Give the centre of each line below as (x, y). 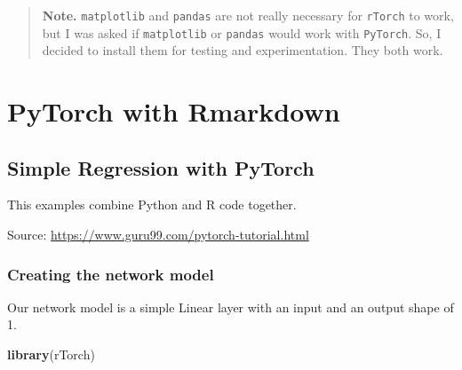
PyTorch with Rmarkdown (174, 111)
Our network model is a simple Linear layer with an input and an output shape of (231, 307)
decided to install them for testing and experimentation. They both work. (243, 50)
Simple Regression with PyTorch (161, 167)
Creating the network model (111, 274)
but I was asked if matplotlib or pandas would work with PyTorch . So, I (242, 32)
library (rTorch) (51, 354)
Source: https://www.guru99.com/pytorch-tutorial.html (158, 235)
